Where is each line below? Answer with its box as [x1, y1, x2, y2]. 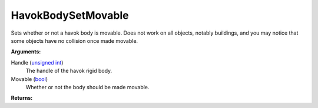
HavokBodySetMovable [11, 9, 129, 22]
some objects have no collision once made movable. [11, 37, 138, 44]
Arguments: [11, 48, 41, 55]
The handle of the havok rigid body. [25, 67, 112, 75]
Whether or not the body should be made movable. [25, 83, 150, 90]
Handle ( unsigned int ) [11, 59, 64, 66]
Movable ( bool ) [11, 75, 48, 82]
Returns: [11, 95, 33, 102]
